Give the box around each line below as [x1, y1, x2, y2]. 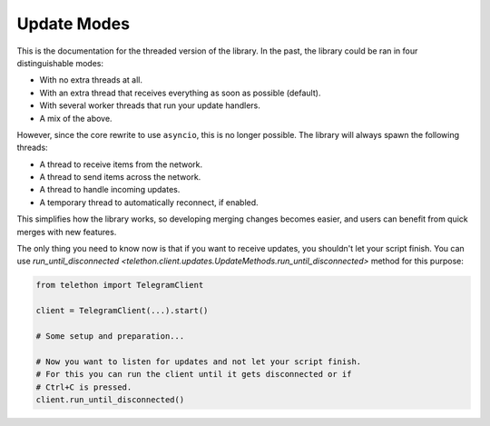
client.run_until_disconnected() [35, 394, 185, 404]
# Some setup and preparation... [35, 331, 185, 341]
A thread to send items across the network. [39, 172, 201, 183]
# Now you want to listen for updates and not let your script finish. [35, 356, 362, 367]
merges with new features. [16, 226, 117, 237]
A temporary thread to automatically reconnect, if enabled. [39, 196, 259, 208]
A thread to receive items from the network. [39, 159, 203, 170]
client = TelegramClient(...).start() [35, 305, 209, 316]
